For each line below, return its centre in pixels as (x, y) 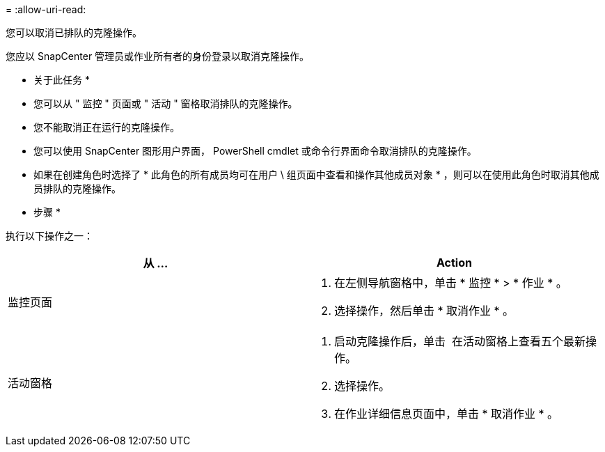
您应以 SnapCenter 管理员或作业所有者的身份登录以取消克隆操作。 (158, 56)
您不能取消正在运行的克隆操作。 (107, 127)
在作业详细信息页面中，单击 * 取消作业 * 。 (447, 414)
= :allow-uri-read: (46, 9)
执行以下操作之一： (49, 236)
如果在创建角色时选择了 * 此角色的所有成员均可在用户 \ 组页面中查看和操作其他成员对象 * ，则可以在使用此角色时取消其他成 (316, 174)
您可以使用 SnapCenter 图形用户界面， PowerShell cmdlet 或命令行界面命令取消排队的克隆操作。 (255, 151)
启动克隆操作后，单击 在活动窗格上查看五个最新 (460, 341)
